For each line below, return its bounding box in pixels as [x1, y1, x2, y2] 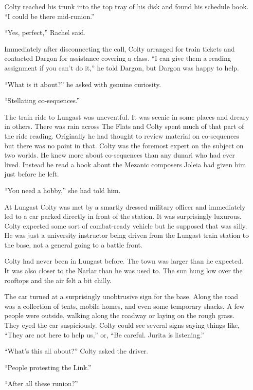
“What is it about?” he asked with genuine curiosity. [4, 79, 161, 89]
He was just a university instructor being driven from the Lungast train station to [4, 230, 249, 240]
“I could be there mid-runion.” [4, 11, 94, 21]
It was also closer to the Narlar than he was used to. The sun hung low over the [4, 266, 243, 276]
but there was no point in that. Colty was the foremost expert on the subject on [4, 140, 244, 150]
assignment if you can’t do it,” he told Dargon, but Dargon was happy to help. [4, 62, 239, 72]
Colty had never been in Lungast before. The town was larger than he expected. [4, 256, 243, 266]
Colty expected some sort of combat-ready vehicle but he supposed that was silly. [4, 220, 247, 230]
